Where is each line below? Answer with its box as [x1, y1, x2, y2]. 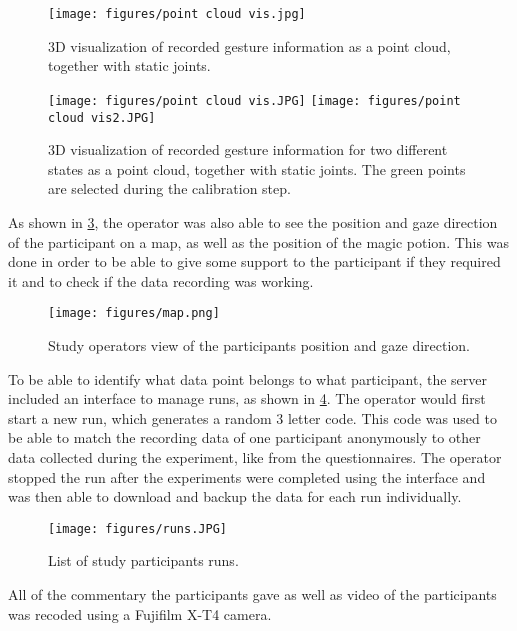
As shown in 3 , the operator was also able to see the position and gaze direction [8, 211, 498, 232]
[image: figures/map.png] [48, 306, 220, 321]
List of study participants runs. [48, 550, 239, 571]
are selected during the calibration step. [48, 178, 291, 199]
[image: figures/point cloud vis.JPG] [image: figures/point [48, 93, 461, 108]
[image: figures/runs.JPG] [48, 521, 227, 536]
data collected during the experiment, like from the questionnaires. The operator [8, 446, 502, 467]
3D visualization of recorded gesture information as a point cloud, [48, 35, 451, 56]
